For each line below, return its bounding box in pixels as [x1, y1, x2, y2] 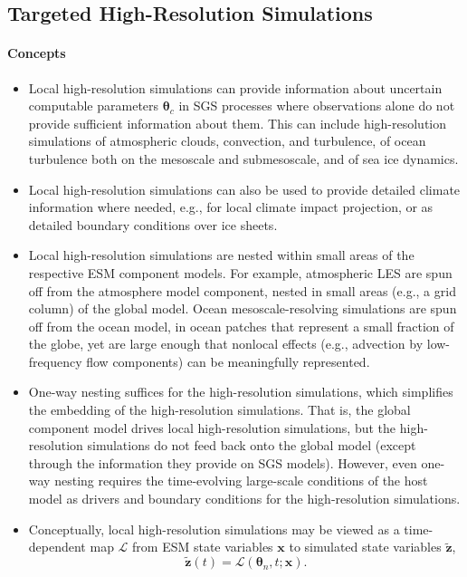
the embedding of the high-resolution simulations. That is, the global [28, 400, 411, 419]
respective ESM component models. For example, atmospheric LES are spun [28, 263, 453, 282]
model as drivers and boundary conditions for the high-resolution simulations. [28, 489, 461, 508]
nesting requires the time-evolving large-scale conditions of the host [54, 471, 428, 490]
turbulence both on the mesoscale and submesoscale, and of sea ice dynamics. [28, 149, 459, 168]
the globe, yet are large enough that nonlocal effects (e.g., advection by [28, 334, 424, 353]
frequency [28, 351, 82, 370]
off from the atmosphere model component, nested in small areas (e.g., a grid [28, 281, 456, 300]
